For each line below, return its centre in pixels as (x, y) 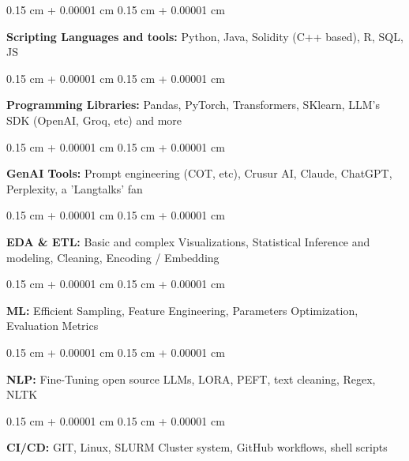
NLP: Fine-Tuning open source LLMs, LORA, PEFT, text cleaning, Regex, (191, 379)
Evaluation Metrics (53, 326)
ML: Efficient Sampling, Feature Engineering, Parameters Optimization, (182, 310)
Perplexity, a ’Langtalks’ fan (75, 188)
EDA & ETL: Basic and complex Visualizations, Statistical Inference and (188, 241)
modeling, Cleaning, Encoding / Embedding (113, 257)
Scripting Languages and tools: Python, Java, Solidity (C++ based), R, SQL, (205, 36)
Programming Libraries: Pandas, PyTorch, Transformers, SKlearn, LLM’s (193, 105)
